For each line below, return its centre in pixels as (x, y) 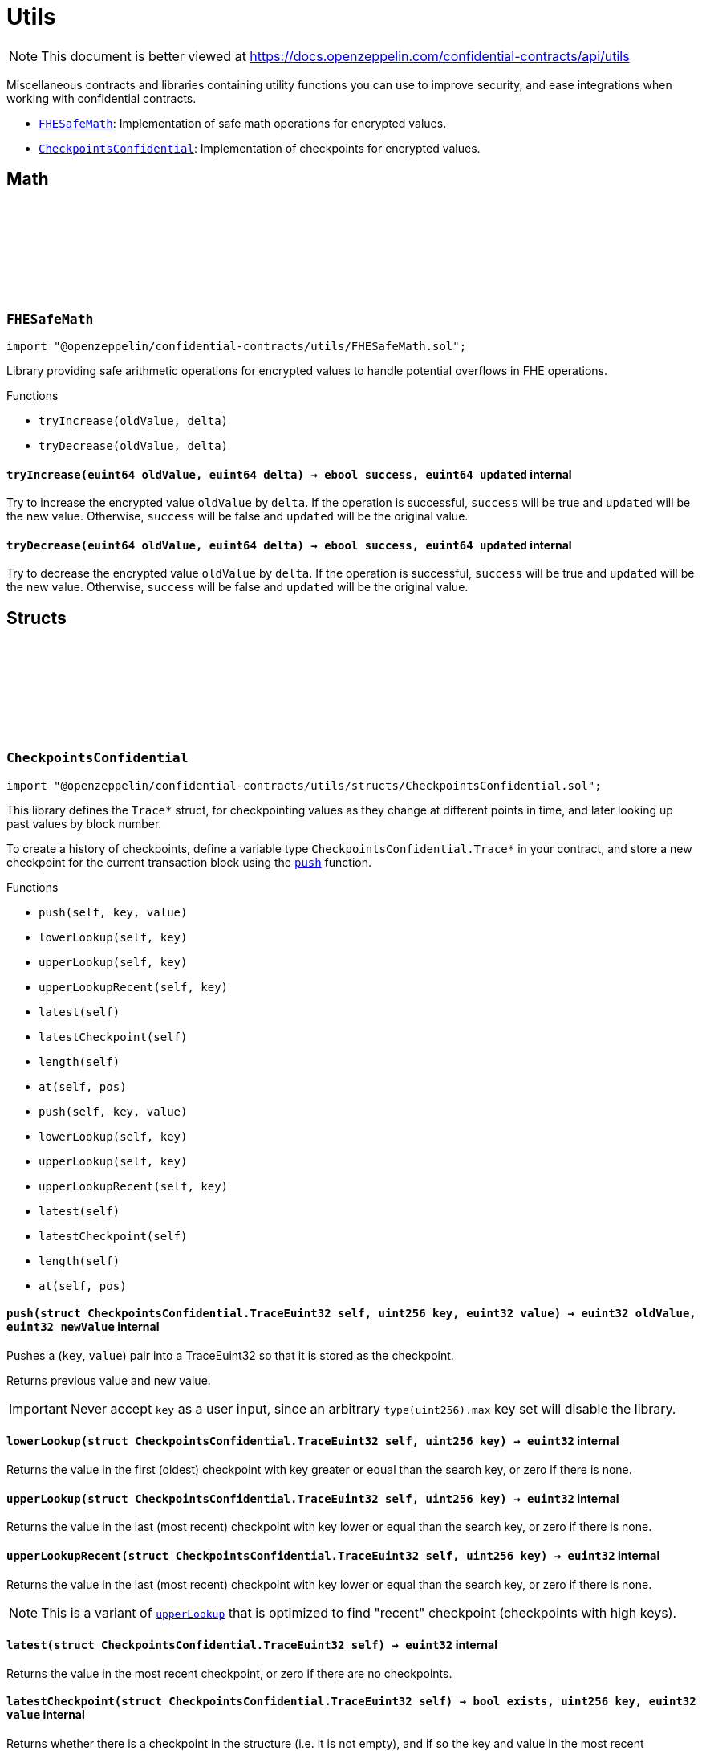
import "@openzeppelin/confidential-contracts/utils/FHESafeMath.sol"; (237, 346)
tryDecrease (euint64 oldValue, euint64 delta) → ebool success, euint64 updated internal (289, 545)
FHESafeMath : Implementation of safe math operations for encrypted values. (243, 123)
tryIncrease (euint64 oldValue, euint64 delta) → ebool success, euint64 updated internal (289, 474)
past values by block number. (84, 823)
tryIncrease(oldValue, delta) (134, 420)
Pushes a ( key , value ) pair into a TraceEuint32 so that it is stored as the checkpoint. (230, 1355)
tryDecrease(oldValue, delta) (134, 445)
